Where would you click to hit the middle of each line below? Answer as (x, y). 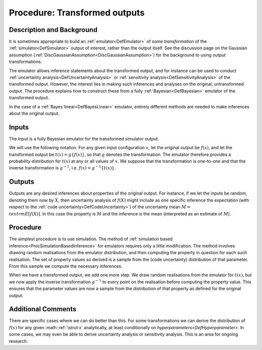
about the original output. (34, 113)
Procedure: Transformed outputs (77, 13)
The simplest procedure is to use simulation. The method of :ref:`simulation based (91, 239)
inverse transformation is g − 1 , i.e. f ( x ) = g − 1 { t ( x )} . (62, 168)
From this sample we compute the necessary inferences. (66, 266)
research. (19, 341)
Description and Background (53, 30)
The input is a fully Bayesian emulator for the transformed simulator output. (84, 138)
